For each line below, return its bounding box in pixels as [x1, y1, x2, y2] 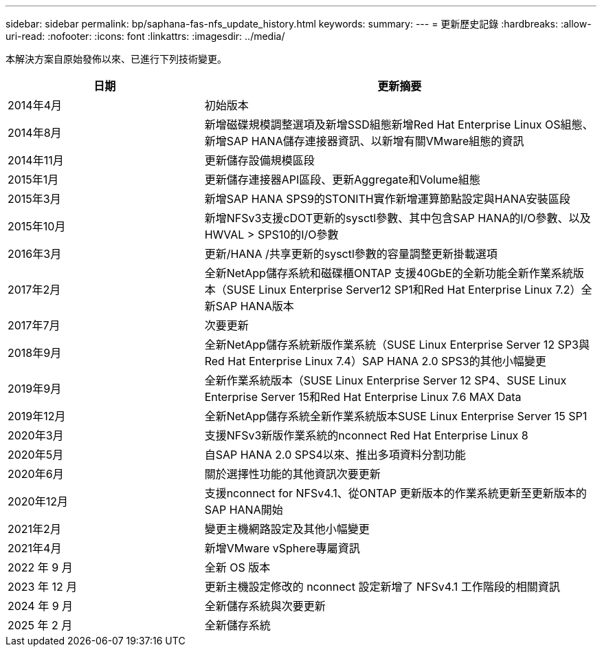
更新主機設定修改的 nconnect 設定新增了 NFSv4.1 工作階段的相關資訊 [204, 580, 560, 594]
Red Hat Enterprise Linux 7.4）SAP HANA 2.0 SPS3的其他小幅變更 [204, 354, 546, 368]
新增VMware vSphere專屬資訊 [204, 541, 360, 555]
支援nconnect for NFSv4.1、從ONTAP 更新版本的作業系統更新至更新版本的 [204, 486, 587, 500]
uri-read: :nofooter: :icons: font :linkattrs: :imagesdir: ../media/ [5, 30, 285, 42]
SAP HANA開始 [204, 503, 283, 517]
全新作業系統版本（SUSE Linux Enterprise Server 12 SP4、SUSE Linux [204, 373, 567, 387]
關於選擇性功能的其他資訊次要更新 [204, 467, 381, 481]
